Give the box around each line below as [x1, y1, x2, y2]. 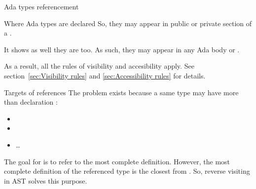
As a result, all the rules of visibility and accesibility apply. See [4, 61, 194, 71]
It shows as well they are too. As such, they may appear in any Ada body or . [4, 44, 240, 54]
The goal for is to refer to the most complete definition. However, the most [4, 156, 230, 166]
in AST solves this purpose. [4, 175, 87, 186]
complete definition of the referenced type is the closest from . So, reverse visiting [4, 166, 250, 176]
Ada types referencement [4, 1, 79, 11]
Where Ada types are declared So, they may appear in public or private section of [4, 18, 252, 28]
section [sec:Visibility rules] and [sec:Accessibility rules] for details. [4, 70, 206, 80]
